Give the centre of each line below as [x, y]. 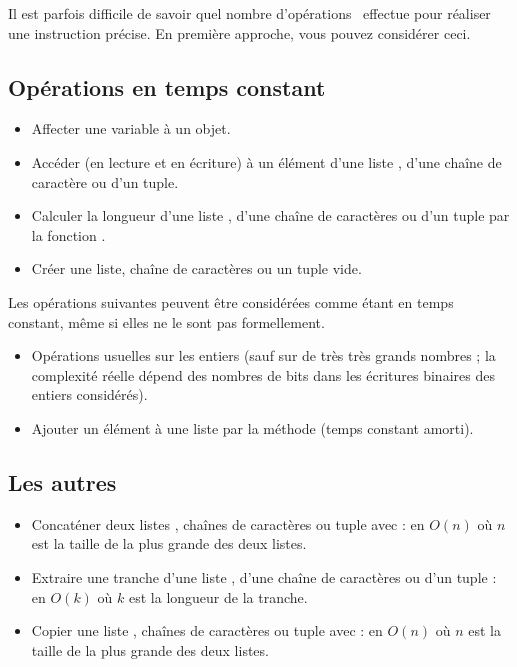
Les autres [62, 481]
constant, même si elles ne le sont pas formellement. [166, 321]
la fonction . [68, 234]
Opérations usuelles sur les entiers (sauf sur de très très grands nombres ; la [263, 355]
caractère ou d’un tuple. [105, 181]
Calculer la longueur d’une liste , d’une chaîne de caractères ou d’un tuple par [270, 215]
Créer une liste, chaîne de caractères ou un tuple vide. [196, 268]
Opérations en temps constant [167, 86]
